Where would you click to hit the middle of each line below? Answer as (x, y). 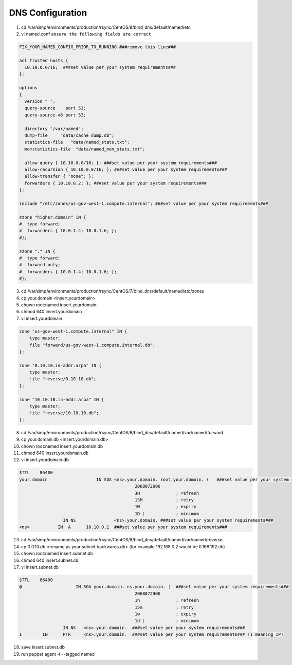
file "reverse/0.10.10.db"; (63, 379)
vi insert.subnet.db (40, 567)
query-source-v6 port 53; (55, 115)
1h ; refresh (167, 600)
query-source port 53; (55, 108)
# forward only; (40, 265)
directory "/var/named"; (54, 129)
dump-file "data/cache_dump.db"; (69, 136)
